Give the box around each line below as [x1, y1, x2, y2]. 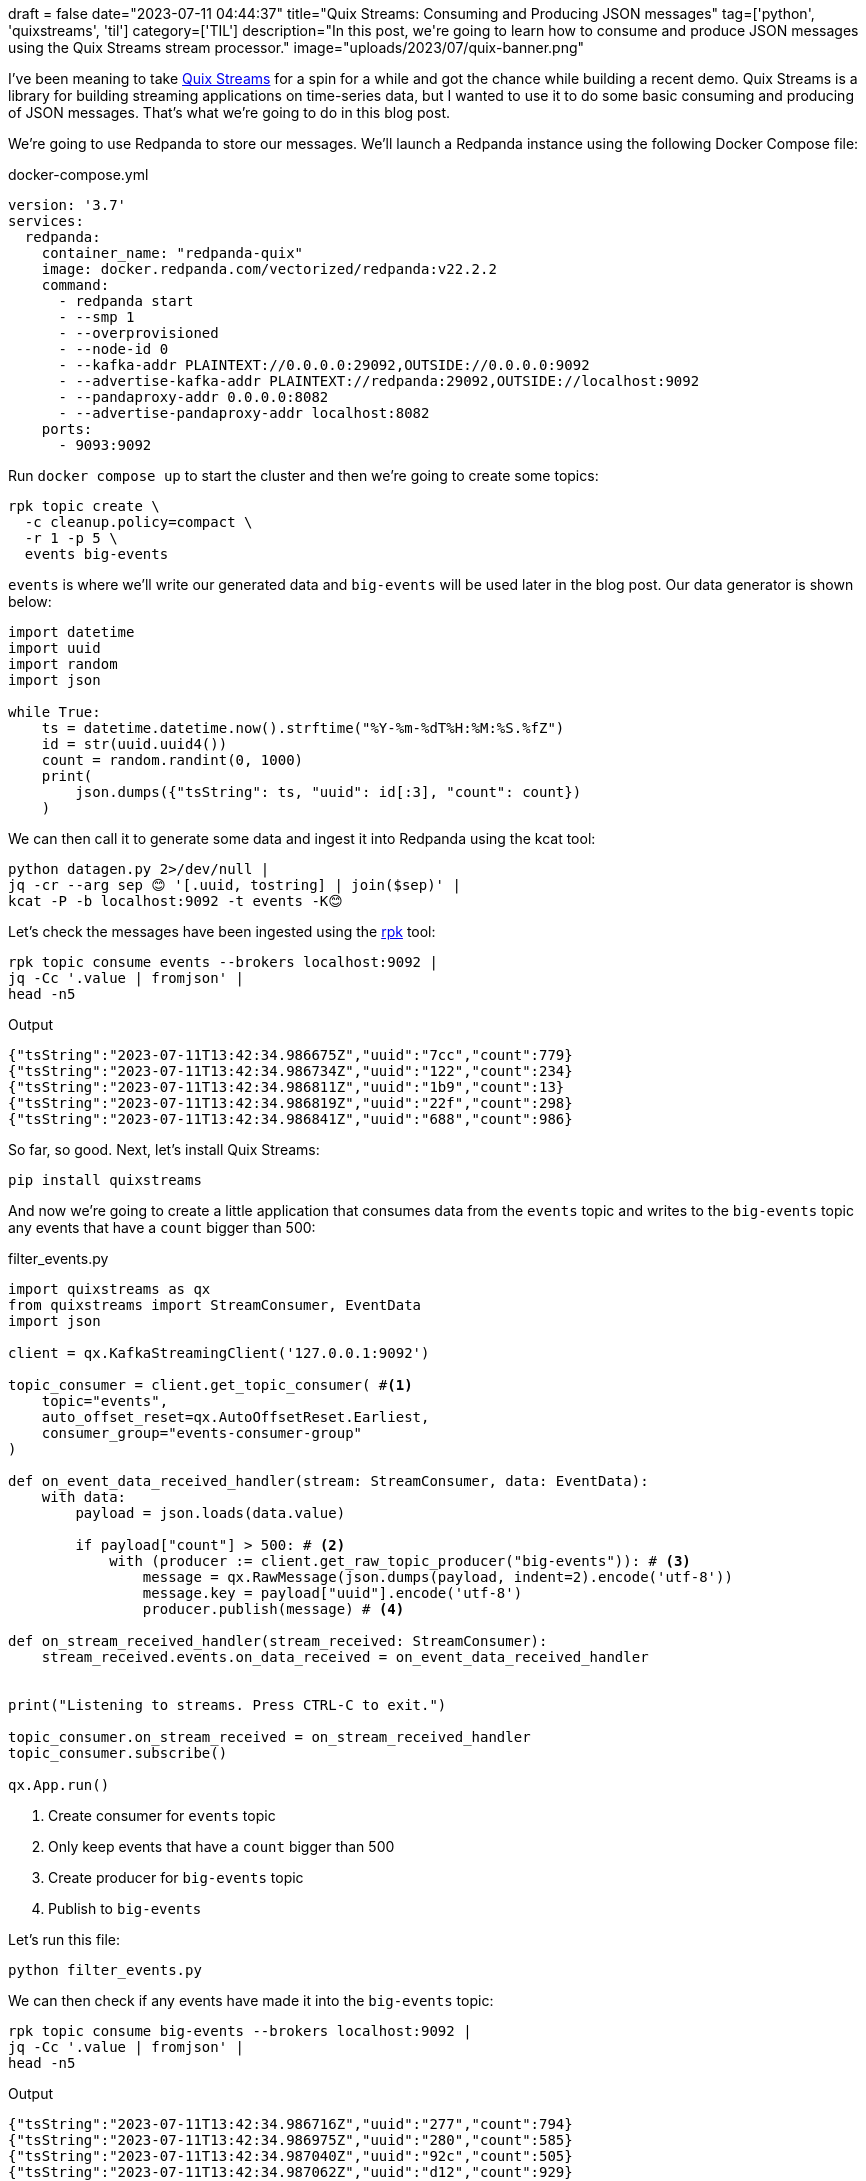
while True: [8, 704, 101, 720]
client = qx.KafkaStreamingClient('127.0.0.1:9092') [8, 1345, 430, 1361]
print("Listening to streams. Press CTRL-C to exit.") [8, 1697, 447, 1713]
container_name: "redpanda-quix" [41, 245, 304, 261]
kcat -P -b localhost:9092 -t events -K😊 [8, 893, 343, 909]
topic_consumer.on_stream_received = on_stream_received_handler [8, 1729, 531, 1745]
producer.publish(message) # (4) [142, 1601, 405, 1617]
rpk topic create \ [8, 498, 160, 514]
